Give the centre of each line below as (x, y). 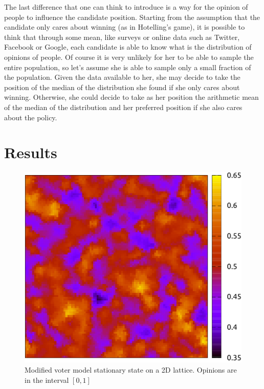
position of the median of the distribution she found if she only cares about (122, 87)
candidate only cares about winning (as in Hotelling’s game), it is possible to (125, 27)
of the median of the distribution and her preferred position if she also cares (123, 107)
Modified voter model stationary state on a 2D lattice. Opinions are (131, 369)
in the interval (47, 380)
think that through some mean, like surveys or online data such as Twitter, (122, 37)
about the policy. (31, 117)
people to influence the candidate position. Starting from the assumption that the (132, 17)
